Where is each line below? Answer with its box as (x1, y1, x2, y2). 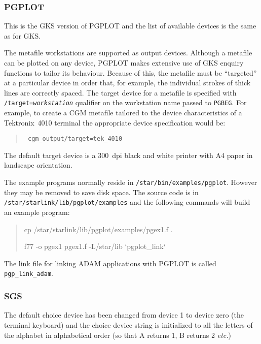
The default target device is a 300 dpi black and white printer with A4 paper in (4, 149, 253, 160)
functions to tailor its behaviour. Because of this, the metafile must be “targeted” (4, 67, 257, 78)
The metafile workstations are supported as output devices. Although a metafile (4, 47, 252, 58)
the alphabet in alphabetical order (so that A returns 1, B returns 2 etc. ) (4, 329, 231, 340)
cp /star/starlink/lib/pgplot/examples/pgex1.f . (24, 224, 173, 234)
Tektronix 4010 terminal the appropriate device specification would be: (4, 117, 226, 128)
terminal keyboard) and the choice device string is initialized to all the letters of (4, 319, 253, 330)
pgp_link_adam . (4, 268, 53, 278)
